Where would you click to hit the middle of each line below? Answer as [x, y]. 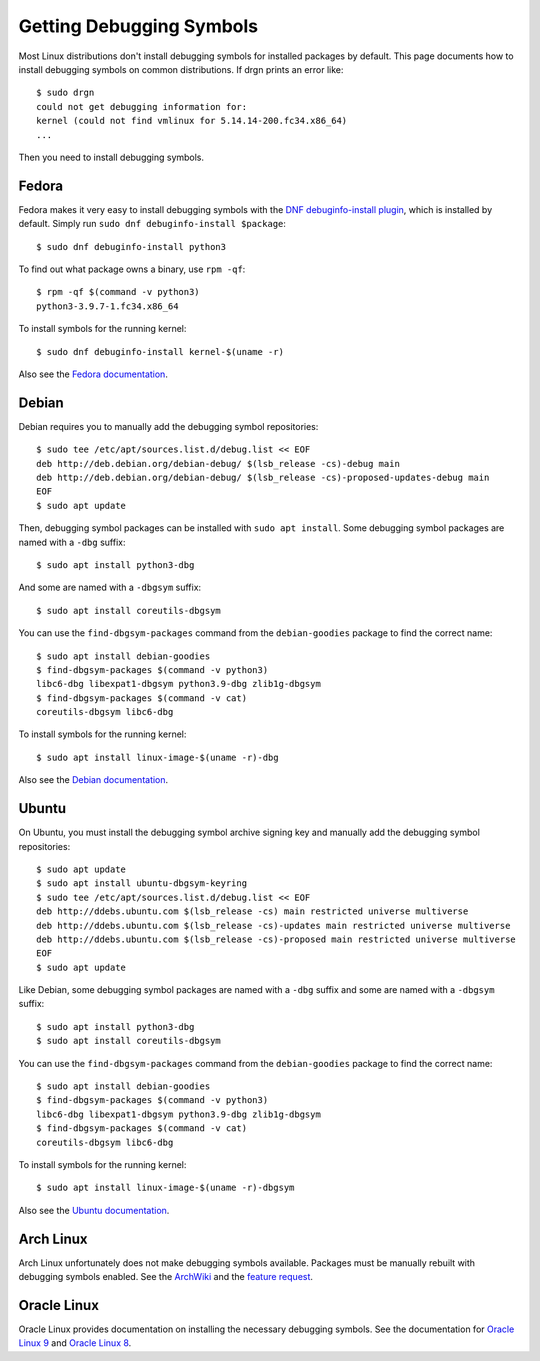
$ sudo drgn [65, 93]
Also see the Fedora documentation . [93, 374]
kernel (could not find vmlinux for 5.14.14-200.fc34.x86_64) [192, 121]
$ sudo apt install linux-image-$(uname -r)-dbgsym [165, 1188]
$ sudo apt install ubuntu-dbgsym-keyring [142, 883]
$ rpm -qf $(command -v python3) [118, 292]
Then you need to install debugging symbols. [111, 157]
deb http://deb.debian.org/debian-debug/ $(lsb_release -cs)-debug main [218, 463]
